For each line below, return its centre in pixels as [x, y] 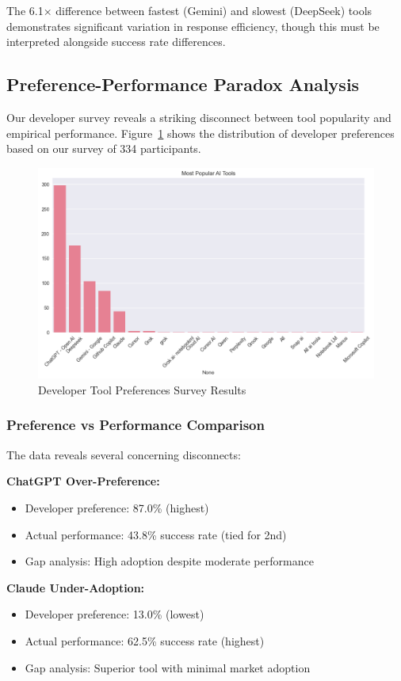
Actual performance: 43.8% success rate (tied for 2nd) [156, 534]
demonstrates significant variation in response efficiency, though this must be [193, 26]
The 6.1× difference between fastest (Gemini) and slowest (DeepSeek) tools [189, 10]
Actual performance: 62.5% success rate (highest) [145, 640]
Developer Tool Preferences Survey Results [142, 389]
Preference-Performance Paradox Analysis [183, 84]
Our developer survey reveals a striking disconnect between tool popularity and [199, 117]
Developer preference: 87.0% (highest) [117, 507]
